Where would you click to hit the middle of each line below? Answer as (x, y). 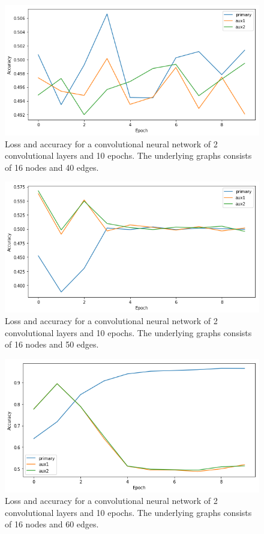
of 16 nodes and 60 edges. (52, 524)
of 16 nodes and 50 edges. (52, 344)
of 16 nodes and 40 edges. (52, 167)
